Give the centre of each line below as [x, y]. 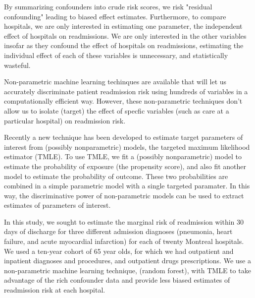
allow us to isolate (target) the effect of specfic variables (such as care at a [117, 110]
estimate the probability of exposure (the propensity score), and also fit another [125, 166]
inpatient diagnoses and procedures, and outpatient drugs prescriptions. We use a [127, 261]
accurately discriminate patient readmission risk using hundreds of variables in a [126, 91]
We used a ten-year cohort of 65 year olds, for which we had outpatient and [119, 251]
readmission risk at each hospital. [55, 290]
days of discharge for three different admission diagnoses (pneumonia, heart [118, 231]
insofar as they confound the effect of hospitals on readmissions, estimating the [124, 45]
